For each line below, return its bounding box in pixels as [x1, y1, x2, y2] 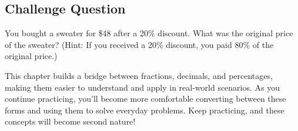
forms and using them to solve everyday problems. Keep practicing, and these [5, 104, 284, 116]
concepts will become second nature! [5, 115, 136, 127]
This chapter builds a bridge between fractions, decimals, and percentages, [5, 69, 273, 81]
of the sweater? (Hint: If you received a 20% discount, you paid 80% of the [5, 38, 274, 50]
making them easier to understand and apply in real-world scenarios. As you [5, 81, 280, 93]
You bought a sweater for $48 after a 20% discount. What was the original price [5, 27, 293, 39]
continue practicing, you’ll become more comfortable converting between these [5, 92, 286, 105]
